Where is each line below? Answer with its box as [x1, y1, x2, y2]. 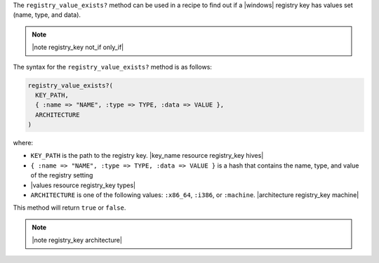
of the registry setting [30, 171, 93, 180]
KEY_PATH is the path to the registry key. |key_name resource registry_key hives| [30, 151, 264, 160]
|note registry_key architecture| [32, 236, 123, 245]
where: [13, 139, 34, 147]
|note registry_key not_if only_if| [32, 43, 124, 52]
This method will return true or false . [13, 203, 126, 212]
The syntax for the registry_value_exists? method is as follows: [13, 62, 212, 71]
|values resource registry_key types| [30, 181, 136, 189]
